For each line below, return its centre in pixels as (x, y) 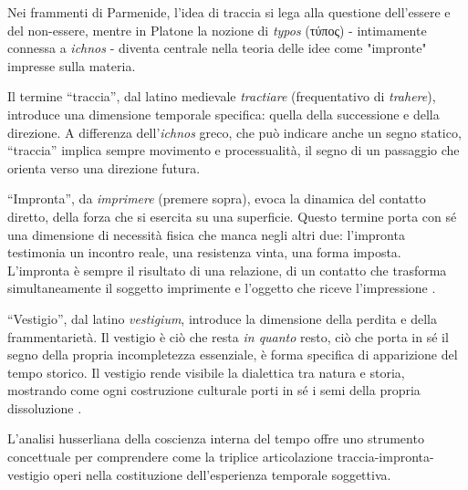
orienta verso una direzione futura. (104, 167)
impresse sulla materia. (72, 65)
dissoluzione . (45, 407)
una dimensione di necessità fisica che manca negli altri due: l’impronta (206, 234)
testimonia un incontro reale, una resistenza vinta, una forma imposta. (204, 252)
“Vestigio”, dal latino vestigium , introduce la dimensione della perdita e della (222, 318)
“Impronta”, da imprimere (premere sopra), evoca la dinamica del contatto (217, 198)
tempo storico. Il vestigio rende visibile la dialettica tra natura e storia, (206, 372)
